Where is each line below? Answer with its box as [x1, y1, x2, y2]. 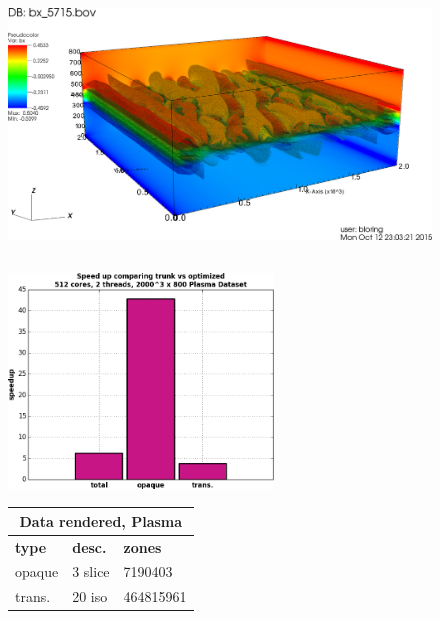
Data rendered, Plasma [19, 510, 183, 531]
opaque [15, 561, 59, 582]
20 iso [72, 586, 108, 607]
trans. [15, 586, 51, 607]
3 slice [72, 561, 110, 582]
